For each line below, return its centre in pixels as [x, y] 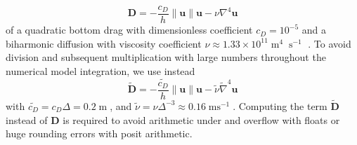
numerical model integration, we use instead [100, 70]
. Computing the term [280, 105]
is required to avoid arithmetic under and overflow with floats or [201, 119]
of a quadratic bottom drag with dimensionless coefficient [129, 30]
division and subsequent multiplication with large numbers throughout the [166, 57]
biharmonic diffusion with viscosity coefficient [104, 43]
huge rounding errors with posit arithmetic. [99, 133]
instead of [27, 119]
